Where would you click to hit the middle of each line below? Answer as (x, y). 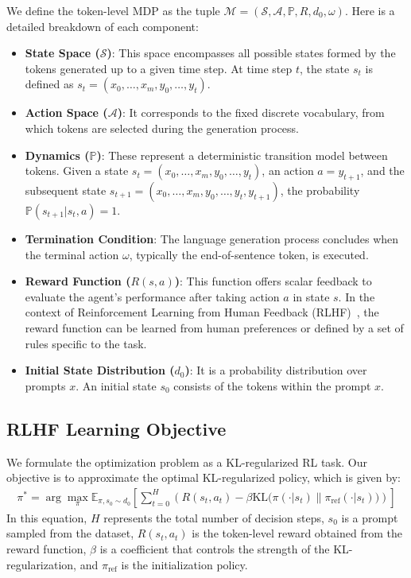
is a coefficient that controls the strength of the (215, 548)
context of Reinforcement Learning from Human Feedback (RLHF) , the (202, 312)
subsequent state (66, 190)
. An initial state (116, 385)
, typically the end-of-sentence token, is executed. (249, 254)
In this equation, (47, 517)
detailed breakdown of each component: (103, 26)
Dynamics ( (57, 155)
